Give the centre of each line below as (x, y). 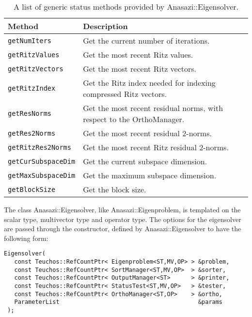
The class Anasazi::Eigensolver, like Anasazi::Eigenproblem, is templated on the (122, 209)
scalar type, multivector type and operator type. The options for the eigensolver (123, 219)
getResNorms (30, 113)
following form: (26, 238)
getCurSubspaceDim (42, 161)
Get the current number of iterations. (146, 40)
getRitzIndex (32, 88)
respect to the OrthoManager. (134, 119)
